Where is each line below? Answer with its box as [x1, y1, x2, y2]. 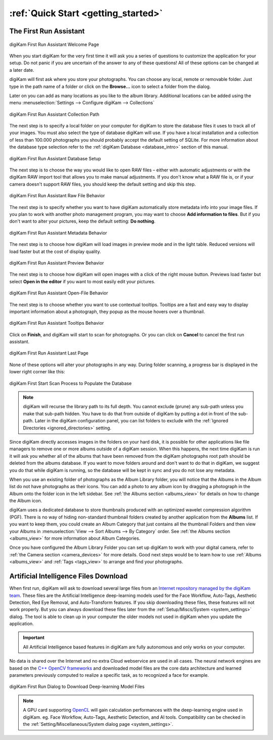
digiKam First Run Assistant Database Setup [9, 155, 101, 161]
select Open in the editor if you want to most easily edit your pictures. [9, 278, 156, 284]
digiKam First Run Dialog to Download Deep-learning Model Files [9, 683, 145, 690]
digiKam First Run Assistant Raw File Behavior [9, 193, 105, 199]
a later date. [9, 67, 34, 73]
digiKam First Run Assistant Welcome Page [9, 41, 100, 48]
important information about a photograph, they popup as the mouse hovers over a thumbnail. [9, 309, 205, 315]
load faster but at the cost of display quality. [9, 248, 101, 254]
